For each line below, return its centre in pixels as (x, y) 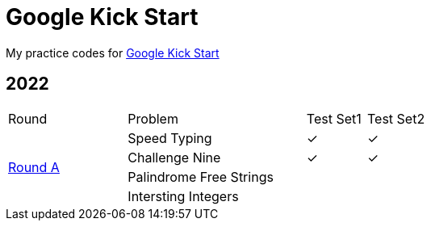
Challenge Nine (174, 157)
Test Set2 (396, 118)
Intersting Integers (183, 196)
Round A (34, 167)
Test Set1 (334, 118)
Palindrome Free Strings (201, 177)
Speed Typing (170, 138)
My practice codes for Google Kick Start (113, 53)
